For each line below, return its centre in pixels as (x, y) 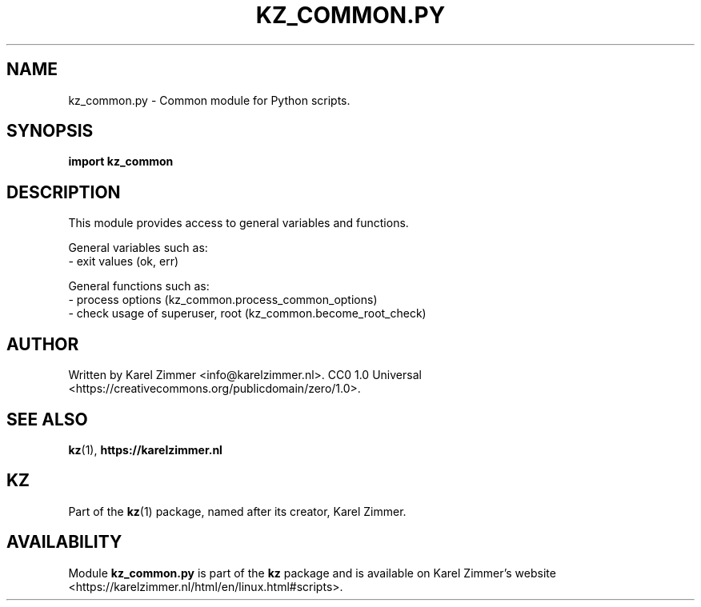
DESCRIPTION (64, 192)
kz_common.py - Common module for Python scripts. (209, 100)
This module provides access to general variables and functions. (238, 223)
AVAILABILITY (64, 542)
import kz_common (121, 162)
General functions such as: (139, 286)
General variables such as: (138, 248)
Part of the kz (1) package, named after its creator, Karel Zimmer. (237, 511)
